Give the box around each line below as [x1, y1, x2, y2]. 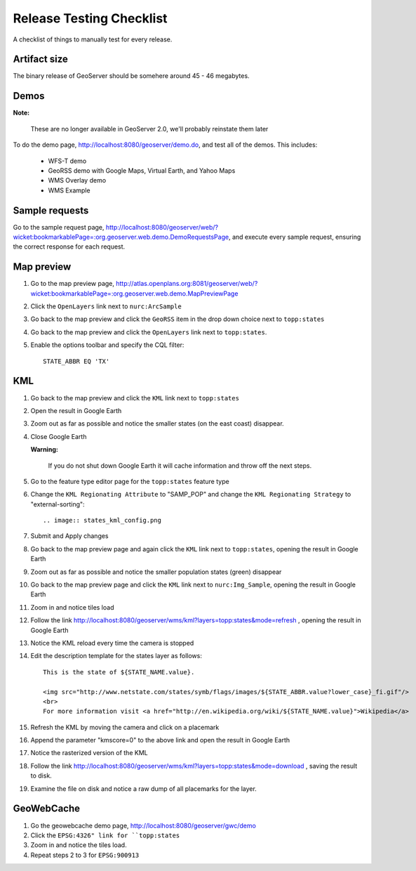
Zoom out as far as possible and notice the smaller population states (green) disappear [30, 568, 282, 576]
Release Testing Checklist [13, 11, 168, 26]
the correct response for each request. [13, 242, 126, 251]
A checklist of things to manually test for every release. [13, 35, 173, 44]
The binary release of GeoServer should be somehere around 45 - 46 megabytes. [13, 72, 250, 80]
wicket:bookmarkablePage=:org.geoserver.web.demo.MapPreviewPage [30, 289, 239, 298]
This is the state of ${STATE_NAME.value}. [43, 668, 195, 676]
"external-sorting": [30, 499, 85, 509]
